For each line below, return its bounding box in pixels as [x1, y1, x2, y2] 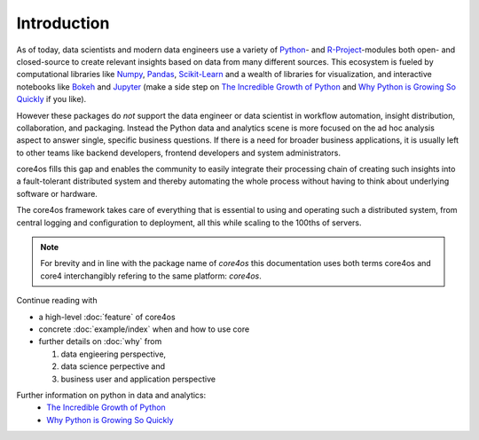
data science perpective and [60, 361, 166, 372]
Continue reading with [16, 295, 98, 306]
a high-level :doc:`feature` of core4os [38, 311, 177, 322]
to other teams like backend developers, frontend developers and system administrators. [16, 147, 342, 158]
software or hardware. [16, 188, 98, 199]
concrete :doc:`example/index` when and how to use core [38, 324, 250, 334]
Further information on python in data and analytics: [16, 389, 207, 400]
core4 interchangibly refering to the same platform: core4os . [40, 271, 262, 281]
